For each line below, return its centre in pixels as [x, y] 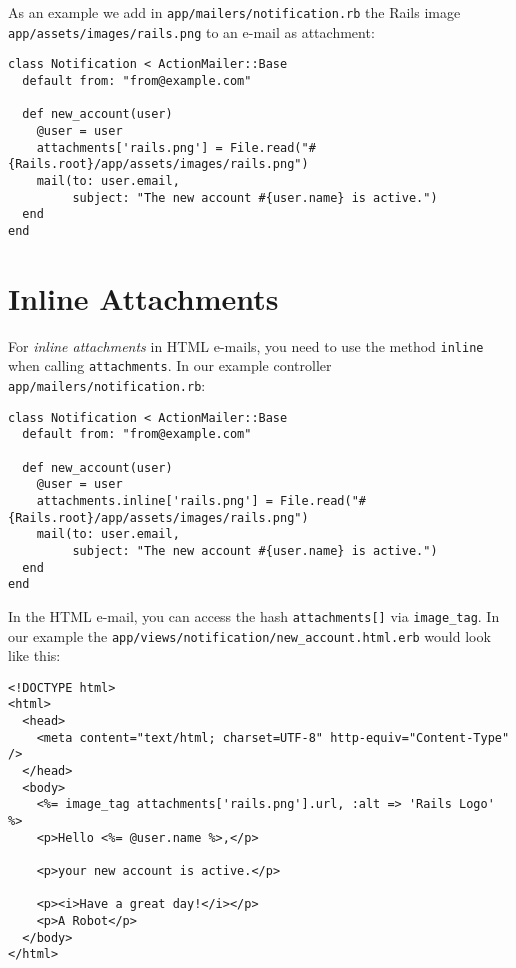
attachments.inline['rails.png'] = [154, 500]
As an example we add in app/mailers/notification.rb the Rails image [234, 12]
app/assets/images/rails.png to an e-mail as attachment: [191, 31]
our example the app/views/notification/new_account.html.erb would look [249, 635]
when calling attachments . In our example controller [170, 365]
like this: [34, 655]
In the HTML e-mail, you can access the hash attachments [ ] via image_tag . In [254, 615]
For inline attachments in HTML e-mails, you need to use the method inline [246, 345]
